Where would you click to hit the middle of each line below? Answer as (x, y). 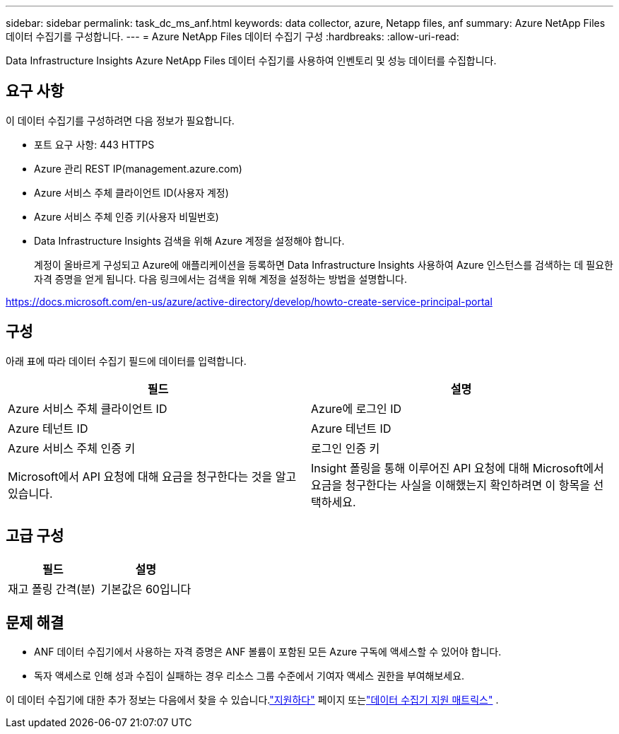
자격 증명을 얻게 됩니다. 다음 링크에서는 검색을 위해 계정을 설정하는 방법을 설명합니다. (220, 279)
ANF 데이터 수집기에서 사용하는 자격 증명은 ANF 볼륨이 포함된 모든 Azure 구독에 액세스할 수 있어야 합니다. (268, 652)
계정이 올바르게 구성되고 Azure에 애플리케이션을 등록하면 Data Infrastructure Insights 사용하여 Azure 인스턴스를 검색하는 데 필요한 (324, 264)
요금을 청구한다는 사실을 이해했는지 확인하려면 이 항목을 (451, 485)
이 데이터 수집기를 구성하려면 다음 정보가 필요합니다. (120, 120)
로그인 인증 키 (346, 448)
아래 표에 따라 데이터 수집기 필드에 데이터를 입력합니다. (126, 361)
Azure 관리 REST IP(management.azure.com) (138, 168)
